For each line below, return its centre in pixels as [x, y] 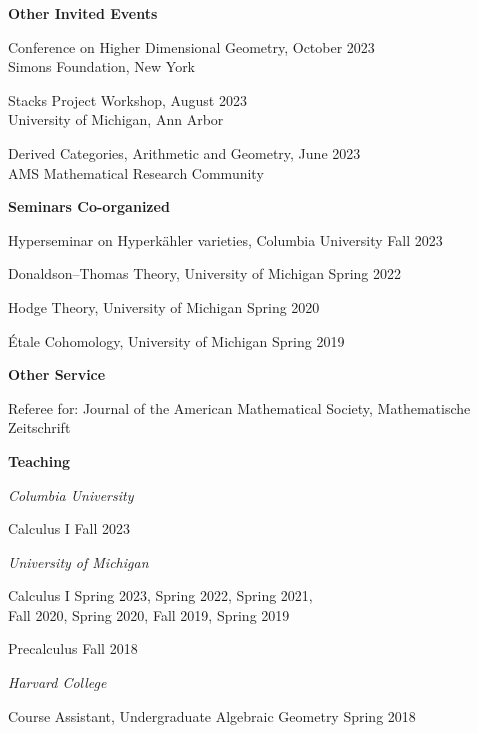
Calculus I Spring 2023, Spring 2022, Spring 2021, [160, 595]
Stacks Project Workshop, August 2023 [127, 99]
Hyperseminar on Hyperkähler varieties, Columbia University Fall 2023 [225, 239]
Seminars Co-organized [89, 206]
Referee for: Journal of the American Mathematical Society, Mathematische [239, 407]
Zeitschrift [39, 427]
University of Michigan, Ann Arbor [116, 119]
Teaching [39, 460]
